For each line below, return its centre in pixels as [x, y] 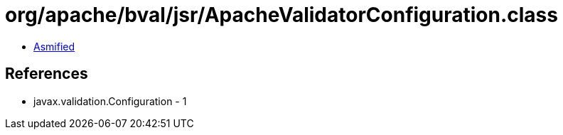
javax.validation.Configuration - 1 [110, 101]
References [47, 74]
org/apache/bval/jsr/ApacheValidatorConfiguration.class [281, 15]
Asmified [54, 46]
